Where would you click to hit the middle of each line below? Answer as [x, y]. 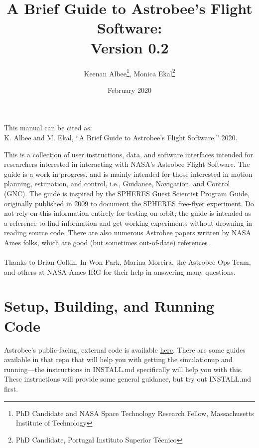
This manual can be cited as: [48, 128]
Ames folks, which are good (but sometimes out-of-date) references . [108, 242]
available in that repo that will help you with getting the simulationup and [118, 359]
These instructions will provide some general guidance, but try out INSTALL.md [128, 379]
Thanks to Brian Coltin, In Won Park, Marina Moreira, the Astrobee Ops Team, [128, 262]
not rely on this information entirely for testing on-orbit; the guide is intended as [128, 213]
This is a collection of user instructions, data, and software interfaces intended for [129, 154]
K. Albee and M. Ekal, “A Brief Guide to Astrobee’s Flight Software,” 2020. [121, 137]
